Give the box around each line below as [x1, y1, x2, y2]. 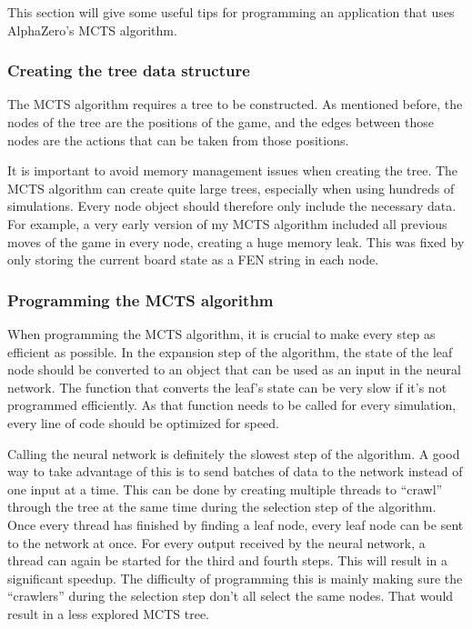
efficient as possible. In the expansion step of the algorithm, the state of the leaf [7, 342, 453, 361]
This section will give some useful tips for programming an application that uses [7, 3, 455, 21]
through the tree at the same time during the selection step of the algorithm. [7, 497, 437, 516]
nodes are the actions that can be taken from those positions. [7, 130, 349, 149]
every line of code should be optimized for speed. [7, 413, 279, 432]
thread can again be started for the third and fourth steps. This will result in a [7, 551, 448, 570]
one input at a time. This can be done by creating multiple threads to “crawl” [7, 479, 443, 498]
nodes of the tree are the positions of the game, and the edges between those [7, 113, 435, 131]
